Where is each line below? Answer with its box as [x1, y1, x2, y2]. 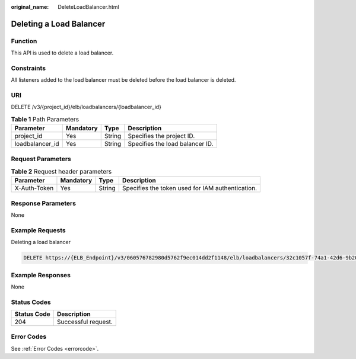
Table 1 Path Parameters [11, 116, 80, 124]
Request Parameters [11, 155, 71, 163]
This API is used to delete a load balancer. [11, 49, 114, 56]
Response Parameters [11, 199, 77, 207]
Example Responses [11, 271, 71, 279]
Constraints [11, 64, 46, 72]
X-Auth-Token [14, 184, 54, 193]
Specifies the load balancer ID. [128, 140, 214, 148]
